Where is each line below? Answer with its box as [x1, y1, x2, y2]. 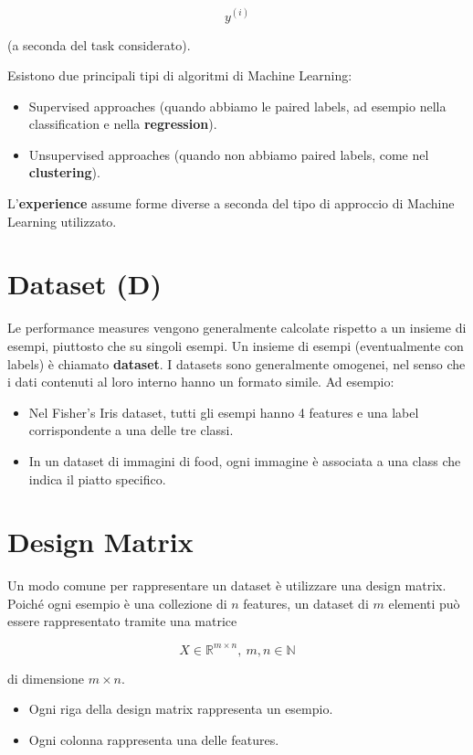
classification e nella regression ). [28, 114, 217, 133]
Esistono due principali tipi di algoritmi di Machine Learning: [7, 66, 352, 85]
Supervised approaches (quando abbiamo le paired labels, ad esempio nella [28, 96, 447, 115]
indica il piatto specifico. [28, 469, 166, 488]
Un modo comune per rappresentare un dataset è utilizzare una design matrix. [7, 576, 447, 595]
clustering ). [28, 163, 100, 182]
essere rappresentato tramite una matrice [7, 611, 237, 631]
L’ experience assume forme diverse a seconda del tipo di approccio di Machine [7, 194, 455, 213]
